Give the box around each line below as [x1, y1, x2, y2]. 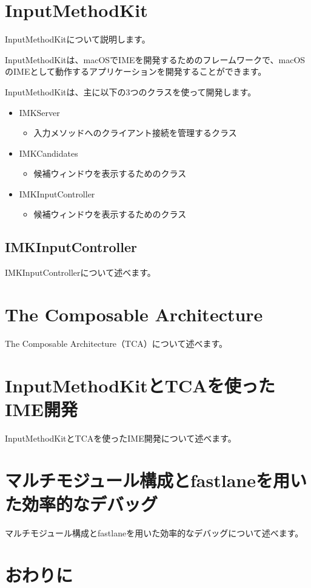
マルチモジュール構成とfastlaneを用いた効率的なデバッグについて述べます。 [5, 526, 304, 539]
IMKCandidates [19, 146, 78, 159]
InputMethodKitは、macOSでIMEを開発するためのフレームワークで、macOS [5, 53, 306, 66]
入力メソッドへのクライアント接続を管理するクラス [33, 126, 237, 139]
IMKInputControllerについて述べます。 [5, 266, 156, 279]
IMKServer [19, 106, 60, 118]
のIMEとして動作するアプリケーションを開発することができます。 [5, 65, 267, 78]
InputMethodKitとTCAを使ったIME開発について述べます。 [5, 431, 236, 444]
